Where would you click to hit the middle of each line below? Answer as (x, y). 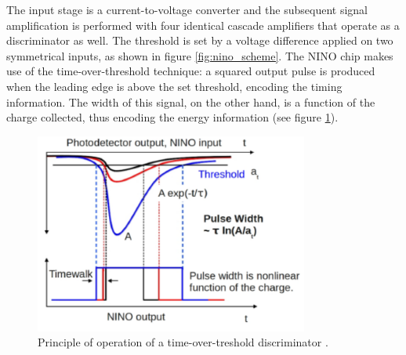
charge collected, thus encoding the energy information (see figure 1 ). (172, 117)
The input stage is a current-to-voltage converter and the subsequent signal (187, 9)
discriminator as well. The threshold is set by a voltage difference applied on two (200, 40)
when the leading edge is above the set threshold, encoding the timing (174, 86)
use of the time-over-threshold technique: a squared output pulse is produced (191, 71)
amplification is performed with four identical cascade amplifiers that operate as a (203, 25)
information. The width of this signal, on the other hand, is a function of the (191, 101)
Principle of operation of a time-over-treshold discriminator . (183, 342)
